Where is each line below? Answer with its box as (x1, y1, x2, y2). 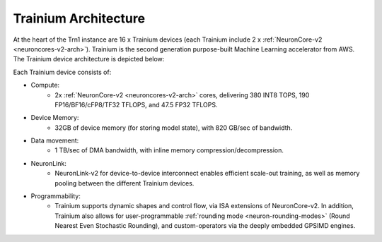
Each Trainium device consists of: (13, 68, 112, 76)
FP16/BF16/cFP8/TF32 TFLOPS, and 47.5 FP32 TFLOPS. (54, 100, 218, 109)
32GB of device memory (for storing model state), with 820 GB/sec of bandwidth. (54, 123, 293, 132)
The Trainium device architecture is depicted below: (13, 55, 165, 63)
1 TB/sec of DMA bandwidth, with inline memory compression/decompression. (54, 146, 284, 155)
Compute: (30, 81, 60, 90)
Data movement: (30, 136, 79, 145)
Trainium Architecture (13, 11, 145, 26)
